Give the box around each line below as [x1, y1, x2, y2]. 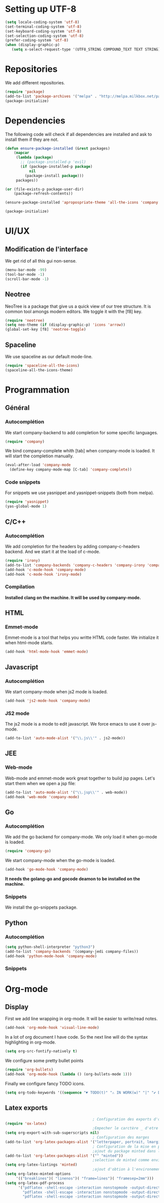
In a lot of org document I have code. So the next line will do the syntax [5, 1034, 148, 1040]
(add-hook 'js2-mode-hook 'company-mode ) [5, 698, 91, 703]
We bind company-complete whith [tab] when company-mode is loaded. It [5, 448, 155, 454]
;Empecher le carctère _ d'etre [92, 1126, 159, 1131]
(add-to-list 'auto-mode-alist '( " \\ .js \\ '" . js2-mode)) [5, 736, 125, 741]
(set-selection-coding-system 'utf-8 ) [5, 33, 84, 38]
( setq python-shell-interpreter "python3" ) [5, 944, 95, 949]
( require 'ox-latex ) [5, 1121, 47, 1126]
